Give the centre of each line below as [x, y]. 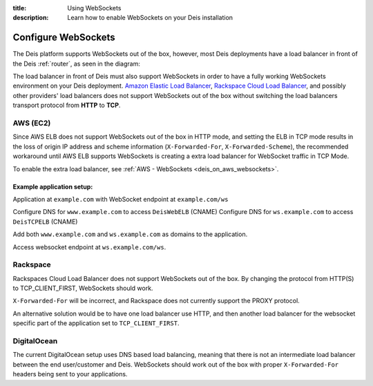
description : [31, 18]
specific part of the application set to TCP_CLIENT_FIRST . [96, 323]
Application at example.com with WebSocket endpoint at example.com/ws [121, 199]
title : [20, 8]
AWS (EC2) [32, 123]
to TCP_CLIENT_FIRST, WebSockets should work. [83, 288]
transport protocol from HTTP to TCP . [67, 105]
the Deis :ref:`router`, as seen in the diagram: [77, 64]
